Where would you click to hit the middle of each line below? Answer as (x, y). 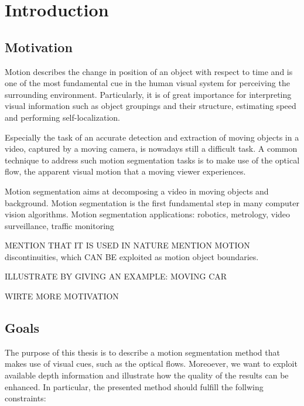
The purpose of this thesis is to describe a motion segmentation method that (142, 352)
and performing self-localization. (62, 117)
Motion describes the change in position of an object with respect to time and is (149, 71)
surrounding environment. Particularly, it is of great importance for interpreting (148, 94)
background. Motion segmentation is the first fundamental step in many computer (152, 202)
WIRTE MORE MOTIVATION (62, 296)
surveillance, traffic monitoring (59, 225)
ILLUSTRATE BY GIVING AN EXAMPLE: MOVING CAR (116, 276)
